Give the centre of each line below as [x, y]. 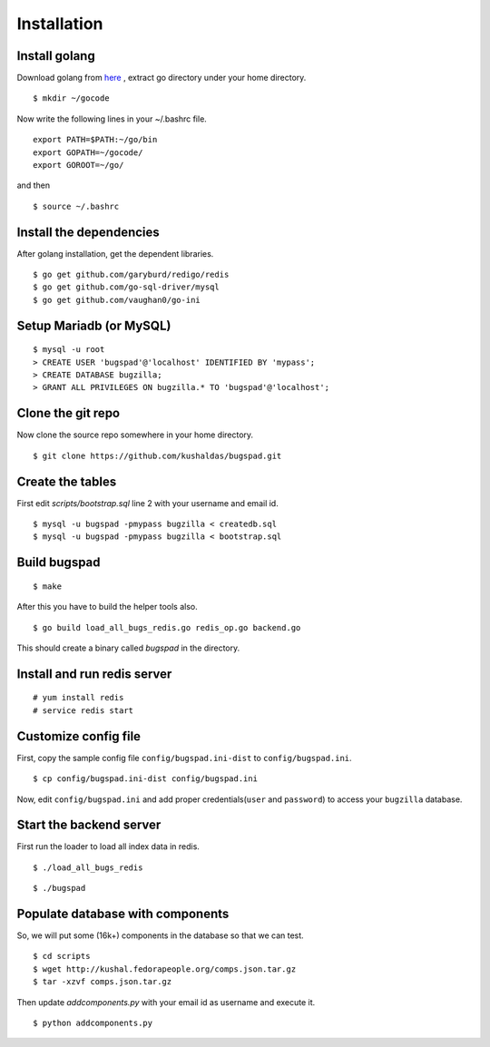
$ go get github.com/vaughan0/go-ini [117, 300]
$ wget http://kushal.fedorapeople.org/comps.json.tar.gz [165, 969]
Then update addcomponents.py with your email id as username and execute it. [166, 1002]
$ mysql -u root [69, 350]
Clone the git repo [69, 413]
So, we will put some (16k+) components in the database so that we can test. [160, 935]
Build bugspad [59, 563]
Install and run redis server [94, 674]
